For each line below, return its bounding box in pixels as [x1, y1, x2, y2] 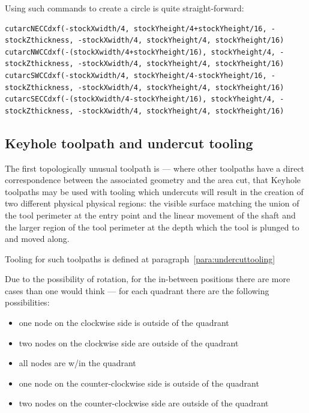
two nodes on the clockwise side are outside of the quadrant [19, 336, 239, 349]
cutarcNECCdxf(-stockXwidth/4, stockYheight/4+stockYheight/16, [5, 24, 267, 33]
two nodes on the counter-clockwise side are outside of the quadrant [19, 397, 269, 409]
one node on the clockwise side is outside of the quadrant [19, 316, 229, 329]
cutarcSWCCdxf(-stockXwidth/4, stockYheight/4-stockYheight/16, [5, 71, 267, 80]
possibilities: [5, 296, 50, 309]
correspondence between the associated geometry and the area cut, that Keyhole [5, 173, 301, 186]
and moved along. [5, 232, 70, 245]
